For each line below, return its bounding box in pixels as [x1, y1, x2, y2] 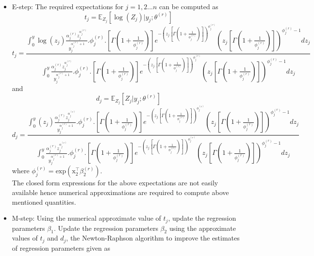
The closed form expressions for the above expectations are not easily [12, 178, 218, 188]
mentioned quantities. [12, 196, 76, 207]
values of [12, 233, 38, 243]
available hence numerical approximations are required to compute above [12, 187, 229, 197]
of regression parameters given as [12, 242, 111, 253]
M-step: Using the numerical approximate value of [12, 213, 161, 223]
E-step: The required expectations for [12, 1, 123, 11]
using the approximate [169, 223, 236, 233]
